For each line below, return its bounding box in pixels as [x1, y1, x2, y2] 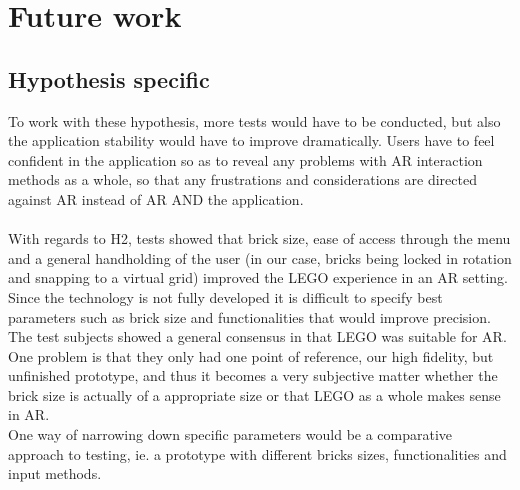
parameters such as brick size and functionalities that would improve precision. [8, 306, 491, 327]
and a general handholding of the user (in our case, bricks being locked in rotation [8, 247, 512, 268]
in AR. [8, 404, 50, 425]
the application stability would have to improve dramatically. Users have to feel [8, 130, 495, 151]
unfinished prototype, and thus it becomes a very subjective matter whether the [8, 365, 498, 386]
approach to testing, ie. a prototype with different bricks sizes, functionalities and [8, 443, 507, 464]
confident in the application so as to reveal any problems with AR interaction [8, 149, 483, 170]
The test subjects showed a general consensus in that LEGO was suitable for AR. [8, 326, 507, 347]
